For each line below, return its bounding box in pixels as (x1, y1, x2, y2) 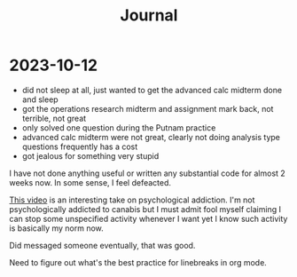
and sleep (21, 94, 59, 105)
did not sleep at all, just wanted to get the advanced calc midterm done (21, 84, 282, 95)
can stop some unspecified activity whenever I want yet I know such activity (9, 213, 288, 224)
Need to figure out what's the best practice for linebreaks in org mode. (9, 257, 268, 267)
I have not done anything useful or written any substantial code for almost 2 (9, 168, 285, 178)
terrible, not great (21, 113, 87, 123)
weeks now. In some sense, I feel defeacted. (9, 177, 171, 187)
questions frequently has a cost (21, 141, 138, 152)
